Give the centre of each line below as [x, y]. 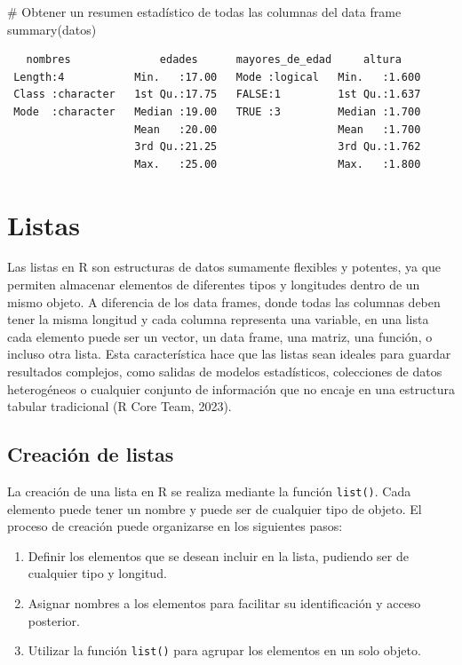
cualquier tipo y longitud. [97, 573]
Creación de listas [91, 454]
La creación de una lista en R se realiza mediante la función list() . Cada [209, 491]
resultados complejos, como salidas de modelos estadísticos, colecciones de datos [225, 372]
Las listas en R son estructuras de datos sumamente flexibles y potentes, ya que [224, 267]
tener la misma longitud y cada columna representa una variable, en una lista [218, 319]
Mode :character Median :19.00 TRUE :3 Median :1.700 [217, 111]
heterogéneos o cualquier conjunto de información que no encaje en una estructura [231, 388]
